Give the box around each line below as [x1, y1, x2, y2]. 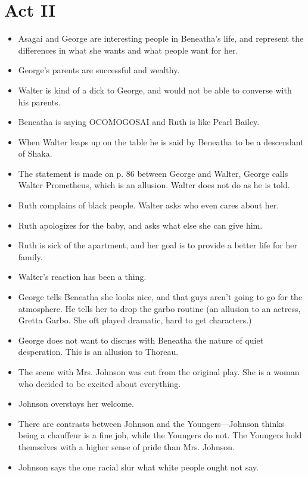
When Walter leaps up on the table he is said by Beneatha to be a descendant [18, 135, 304, 148]
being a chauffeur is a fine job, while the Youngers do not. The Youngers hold [18, 429, 302, 441]
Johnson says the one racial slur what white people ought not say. [18, 460, 259, 473]
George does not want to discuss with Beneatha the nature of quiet [18, 333, 264, 346]
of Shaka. [18, 147, 52, 160]
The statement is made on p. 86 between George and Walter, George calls [18, 167, 288, 179]
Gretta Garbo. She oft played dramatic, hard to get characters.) [18, 314, 252, 326]
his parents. [18, 95, 61, 108]
